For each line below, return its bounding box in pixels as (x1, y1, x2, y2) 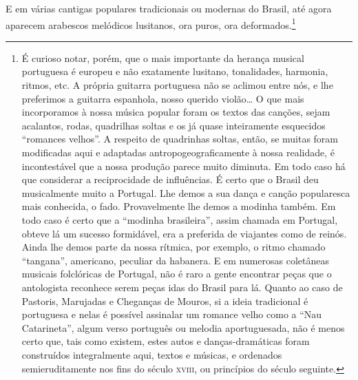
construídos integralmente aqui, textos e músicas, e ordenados (21, 347, 282, 361)
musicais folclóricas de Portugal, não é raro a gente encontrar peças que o (21, 266, 332, 281)
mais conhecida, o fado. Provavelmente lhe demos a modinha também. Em (21, 199, 336, 213)
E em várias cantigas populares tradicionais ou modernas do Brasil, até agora (6, 1, 332, 15)
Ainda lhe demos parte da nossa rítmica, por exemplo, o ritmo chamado (21, 240, 326, 254)
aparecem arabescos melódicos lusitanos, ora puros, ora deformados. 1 (6, 15, 296, 32)
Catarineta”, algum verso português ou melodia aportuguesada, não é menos (21, 320, 345, 335)
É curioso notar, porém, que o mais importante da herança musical (21, 50, 304, 65)
